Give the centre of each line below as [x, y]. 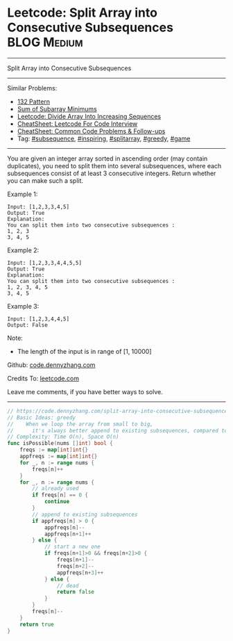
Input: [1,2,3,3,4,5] [38, 206]
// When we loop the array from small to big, [80, 424]
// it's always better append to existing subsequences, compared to [118, 430]
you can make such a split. [45, 180]
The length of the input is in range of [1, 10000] [84, 351]
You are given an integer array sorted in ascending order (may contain [107, 159]
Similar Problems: [32, 88]
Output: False [28, 325]
